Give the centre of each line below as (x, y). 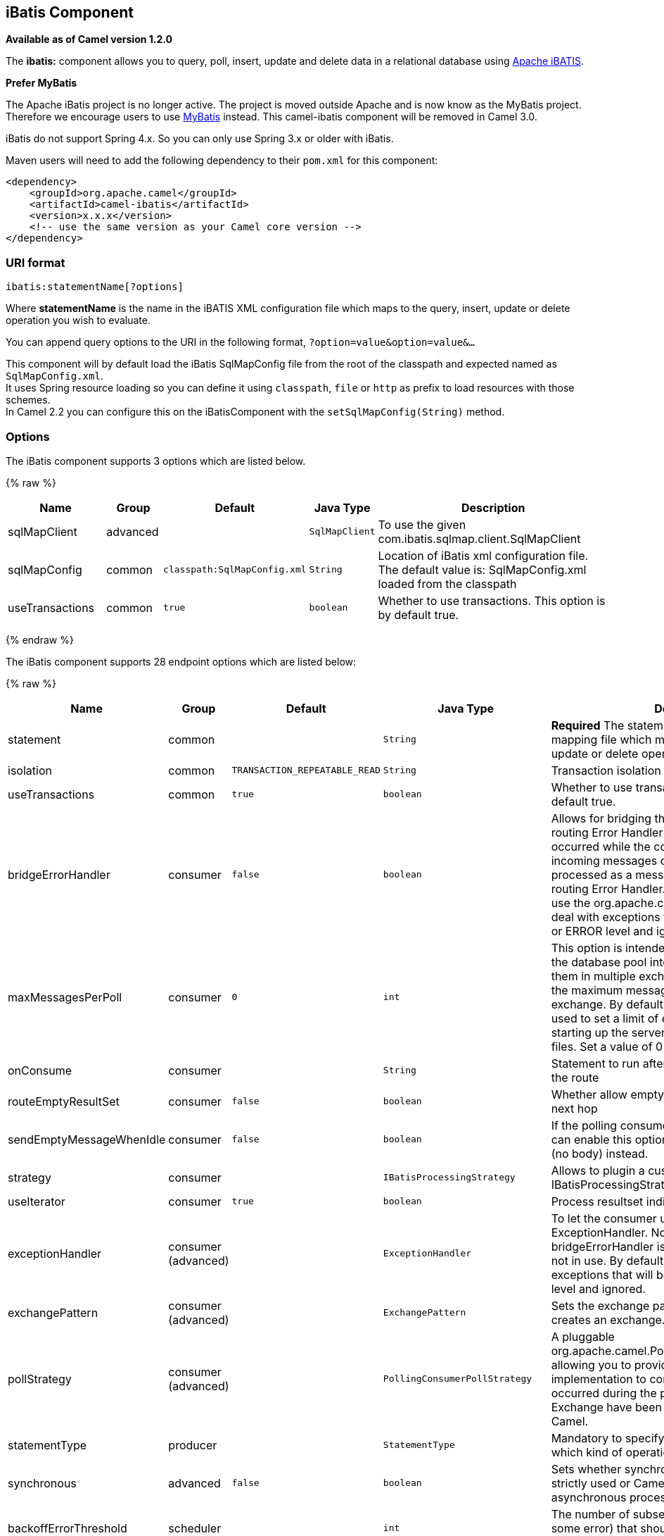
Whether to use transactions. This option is (492, 600)
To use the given (422, 524)
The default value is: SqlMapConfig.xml (482, 569)
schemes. (28, 400)
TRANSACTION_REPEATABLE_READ (306, 770)
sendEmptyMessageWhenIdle (87, 1139)
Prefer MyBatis (41, 83)
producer (193, 1445)
